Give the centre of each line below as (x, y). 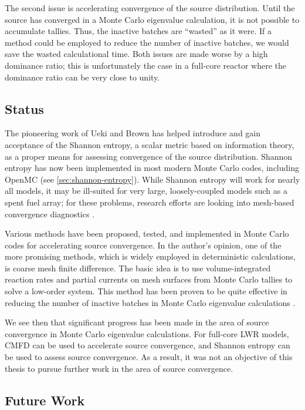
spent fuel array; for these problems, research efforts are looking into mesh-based (150, 202)
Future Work (45, 400)
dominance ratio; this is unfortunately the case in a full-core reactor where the (145, 65)
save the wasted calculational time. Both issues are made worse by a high (136, 54)
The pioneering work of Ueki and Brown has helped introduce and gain (133, 133)
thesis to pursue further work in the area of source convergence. (119, 368)
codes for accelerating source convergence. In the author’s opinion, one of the (143, 245)
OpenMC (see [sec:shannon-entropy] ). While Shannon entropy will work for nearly (152, 179)
